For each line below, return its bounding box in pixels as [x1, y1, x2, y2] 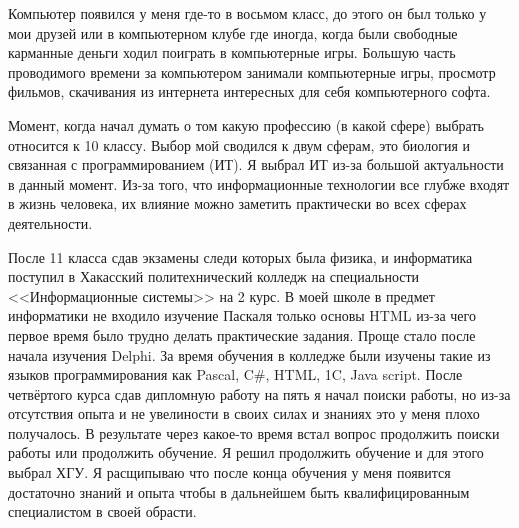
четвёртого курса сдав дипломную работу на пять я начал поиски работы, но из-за [8, 383, 511, 404]
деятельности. [8, 212, 93, 233]
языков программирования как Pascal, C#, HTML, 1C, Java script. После [8, 364, 463, 385]
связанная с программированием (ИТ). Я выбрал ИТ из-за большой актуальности [8, 154, 504, 175]
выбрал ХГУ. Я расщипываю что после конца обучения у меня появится [8, 462, 451, 483]
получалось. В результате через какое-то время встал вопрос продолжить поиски [8, 422, 500, 443]
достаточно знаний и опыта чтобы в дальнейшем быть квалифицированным [8, 481, 470, 502]
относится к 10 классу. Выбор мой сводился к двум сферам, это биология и [8, 134, 470, 155]
